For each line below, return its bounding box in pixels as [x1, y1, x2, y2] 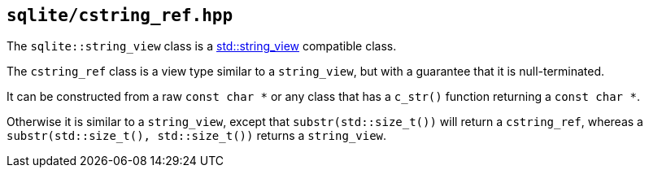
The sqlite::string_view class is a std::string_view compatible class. [7, 39, 397, 54]
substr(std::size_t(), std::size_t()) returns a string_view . [7, 128, 387, 143]
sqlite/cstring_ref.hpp [7, 6, 233, 25]
